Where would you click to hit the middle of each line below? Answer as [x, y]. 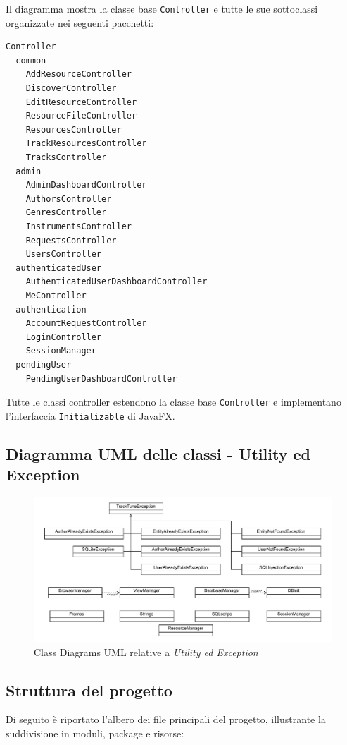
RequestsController [71, 240]
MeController [56, 295]
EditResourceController [81, 102]
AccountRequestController [86, 323]
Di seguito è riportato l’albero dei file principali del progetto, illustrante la [166, 719]
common [31, 60]
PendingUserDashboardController [101, 378]
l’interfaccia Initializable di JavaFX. [90, 415]
